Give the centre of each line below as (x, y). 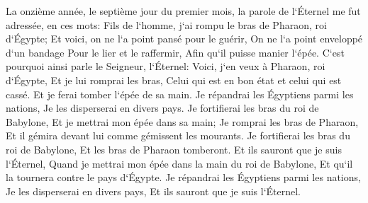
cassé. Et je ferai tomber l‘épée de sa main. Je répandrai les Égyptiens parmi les (180, 94)
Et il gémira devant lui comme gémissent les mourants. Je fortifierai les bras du (178, 135)
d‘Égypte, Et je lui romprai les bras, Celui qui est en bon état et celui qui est (174, 80)
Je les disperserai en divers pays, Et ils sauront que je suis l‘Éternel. (154, 191)
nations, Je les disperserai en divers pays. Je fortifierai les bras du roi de (162, 108)
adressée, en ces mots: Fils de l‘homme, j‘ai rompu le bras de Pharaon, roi (166, 24)
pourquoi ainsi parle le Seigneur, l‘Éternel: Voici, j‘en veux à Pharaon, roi (166, 66)
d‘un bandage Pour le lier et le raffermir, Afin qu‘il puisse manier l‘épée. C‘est (175, 52)
